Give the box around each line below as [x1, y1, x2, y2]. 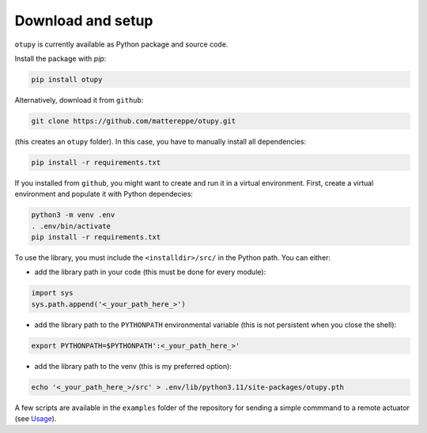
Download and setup [14, 12, 153, 29]
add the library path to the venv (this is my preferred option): [34, 361, 232, 371]
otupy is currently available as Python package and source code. [14, 40, 229, 49]
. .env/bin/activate [31, 221, 111, 231]
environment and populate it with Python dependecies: [14, 190, 194, 199]
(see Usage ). [14, 414, 57, 424]
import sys [31, 288, 74, 298]
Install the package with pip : [14, 54, 107, 63]
